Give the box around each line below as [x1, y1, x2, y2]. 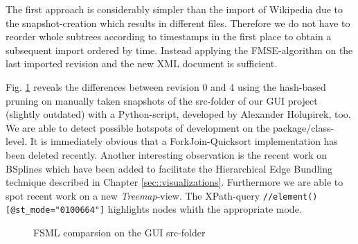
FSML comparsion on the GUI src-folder [33, 225, 206, 240]
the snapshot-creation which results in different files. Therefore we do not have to [6, 15, 350, 30]
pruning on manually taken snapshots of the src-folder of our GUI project [6, 93, 318, 107]
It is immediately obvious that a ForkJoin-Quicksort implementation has [30, 134, 338, 148]
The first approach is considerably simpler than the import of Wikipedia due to [6, 2, 343, 16]
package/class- [273, 120, 334, 134]
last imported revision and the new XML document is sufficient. [6, 56, 278, 71]
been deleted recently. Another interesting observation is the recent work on [6, 147, 328, 162]
